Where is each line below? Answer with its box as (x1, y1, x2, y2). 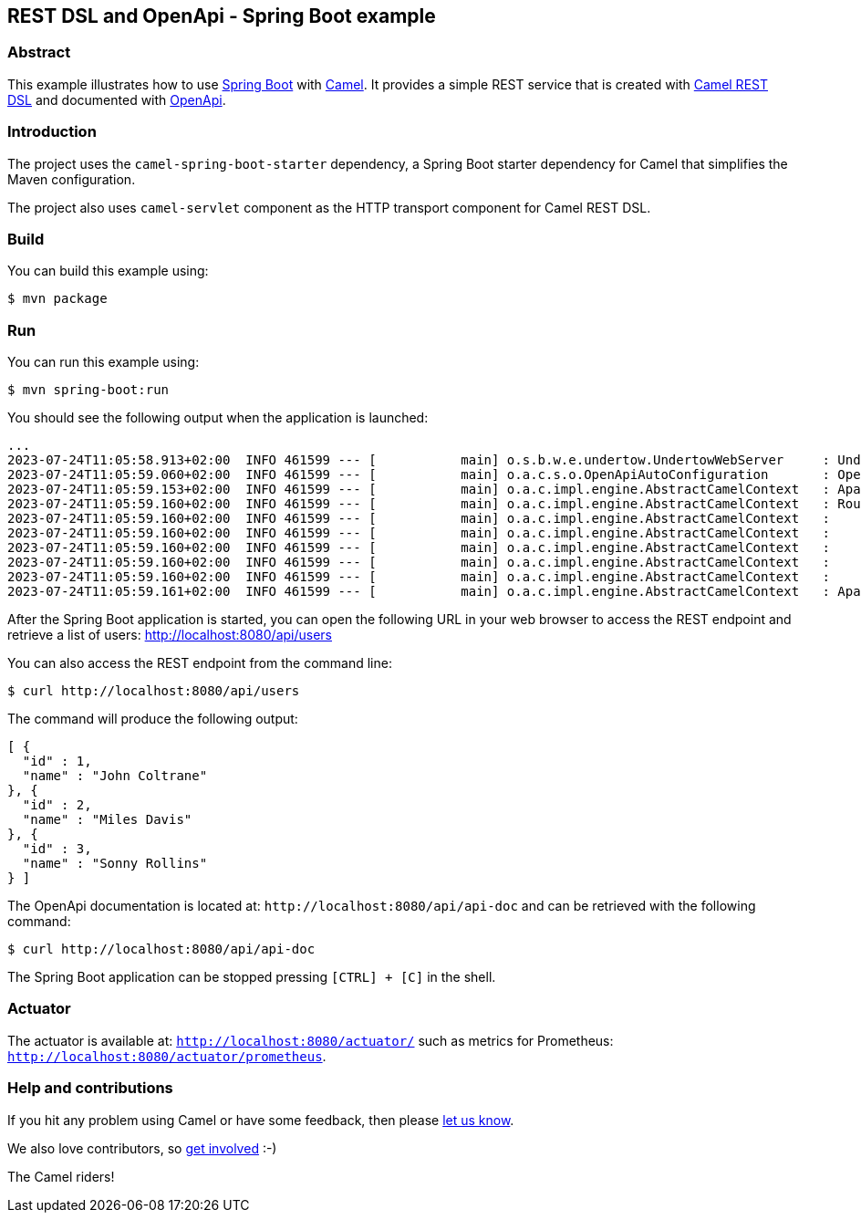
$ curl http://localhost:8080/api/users (7, 683, 300, 699)
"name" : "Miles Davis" (22, 812, 192, 828)
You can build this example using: (7, 263, 209, 279)
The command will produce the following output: (7, 711, 298, 727)
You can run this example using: (7, 354, 200, 370)
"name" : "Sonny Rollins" (22, 856, 208, 871)
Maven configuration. (7, 171, 136, 187)
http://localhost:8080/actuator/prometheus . (7, 1048, 327, 1064)
